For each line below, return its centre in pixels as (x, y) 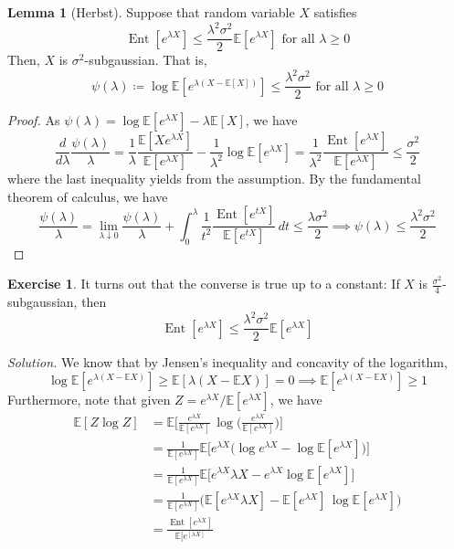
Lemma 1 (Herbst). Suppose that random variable (151, 12)
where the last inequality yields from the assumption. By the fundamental (214, 179)
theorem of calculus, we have (88, 196)
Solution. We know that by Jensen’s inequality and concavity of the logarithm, (227, 362)
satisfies (335, 12)
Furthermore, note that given (89, 399)
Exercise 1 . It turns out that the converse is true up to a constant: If (204, 284)
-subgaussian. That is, (146, 60)
